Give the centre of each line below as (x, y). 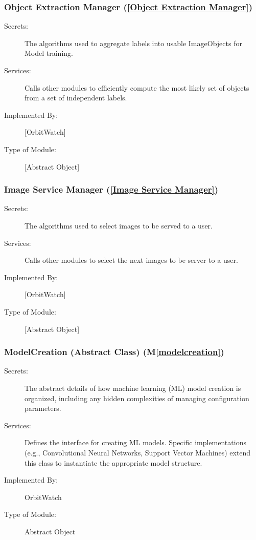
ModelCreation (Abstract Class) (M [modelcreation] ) (114, 352)
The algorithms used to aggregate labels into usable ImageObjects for (133, 43)
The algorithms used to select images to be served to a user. (119, 225)
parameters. (43, 408)
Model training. (49, 53)
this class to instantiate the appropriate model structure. (113, 462)
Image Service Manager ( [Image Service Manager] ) (111, 189)
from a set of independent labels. (76, 98)
